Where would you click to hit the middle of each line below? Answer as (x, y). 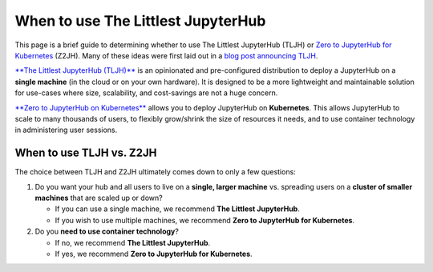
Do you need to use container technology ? (107, 231)
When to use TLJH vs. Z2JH (86, 153)
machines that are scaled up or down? (99, 198)
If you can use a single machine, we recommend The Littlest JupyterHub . (177, 209)
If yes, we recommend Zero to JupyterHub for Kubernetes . (154, 254)
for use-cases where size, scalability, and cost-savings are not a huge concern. (146, 93)
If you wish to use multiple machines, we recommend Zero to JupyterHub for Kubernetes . (205, 220)
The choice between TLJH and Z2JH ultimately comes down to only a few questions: (155, 172)
